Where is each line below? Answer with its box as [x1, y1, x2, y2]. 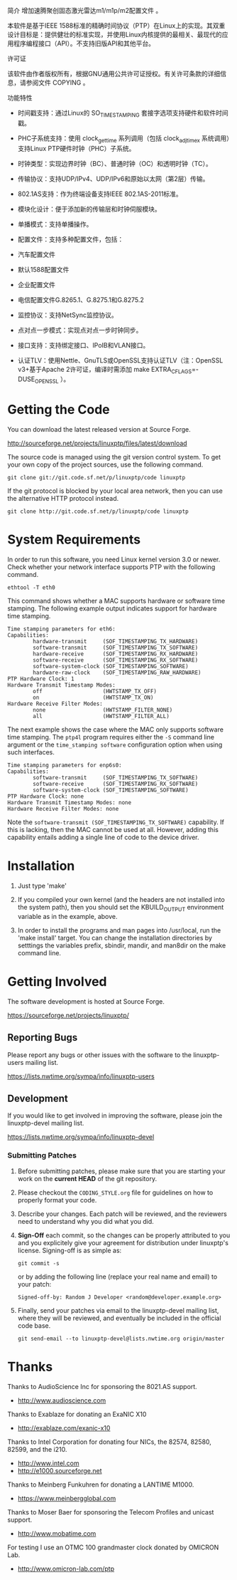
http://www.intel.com [17, 1459, 79, 1467]
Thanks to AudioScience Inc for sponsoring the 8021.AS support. [7, 1382, 197, 1391]
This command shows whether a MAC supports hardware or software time [7, 597, 226, 606]
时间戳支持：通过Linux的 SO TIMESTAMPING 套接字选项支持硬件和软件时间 [17, 109, 228, 119]
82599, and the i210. [7, 1445, 67, 1453]
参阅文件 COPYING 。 [26, 78, 90, 87]
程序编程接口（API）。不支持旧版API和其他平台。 [13, 39, 155, 48]
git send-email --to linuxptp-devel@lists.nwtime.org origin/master [17, 1335, 225, 1342]
